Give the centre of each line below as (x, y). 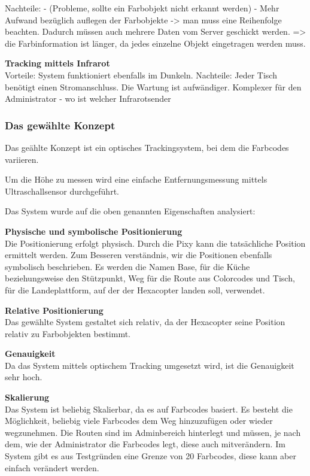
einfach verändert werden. (52, 467)
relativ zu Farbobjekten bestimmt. (68, 333)
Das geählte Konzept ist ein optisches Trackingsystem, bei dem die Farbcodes (147, 147)
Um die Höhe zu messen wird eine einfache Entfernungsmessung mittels (136, 179)
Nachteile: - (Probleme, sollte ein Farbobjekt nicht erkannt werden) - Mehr (142, 8)
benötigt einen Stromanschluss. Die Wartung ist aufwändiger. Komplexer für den (153, 87)
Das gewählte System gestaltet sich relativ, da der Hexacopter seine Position (145, 322)
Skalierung (27, 397)
